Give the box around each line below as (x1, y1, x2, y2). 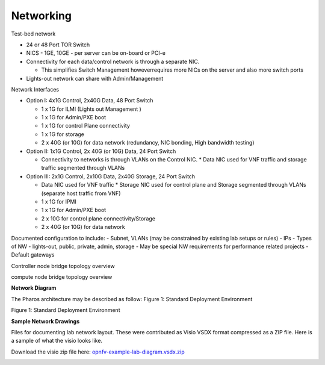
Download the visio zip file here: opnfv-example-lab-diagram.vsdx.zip (11, 348, 185, 355)
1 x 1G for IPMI (41, 198, 76, 205)
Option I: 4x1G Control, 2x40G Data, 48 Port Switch (26, 97, 153, 104)
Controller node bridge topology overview (11, 262, 115, 269)
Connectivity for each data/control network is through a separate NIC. (26, 58, 200, 65)
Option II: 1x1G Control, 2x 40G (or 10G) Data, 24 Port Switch (26, 148, 176, 155)
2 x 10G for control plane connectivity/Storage (41, 214, 156, 222)
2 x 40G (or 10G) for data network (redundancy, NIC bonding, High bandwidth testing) (41, 139, 255, 146)
